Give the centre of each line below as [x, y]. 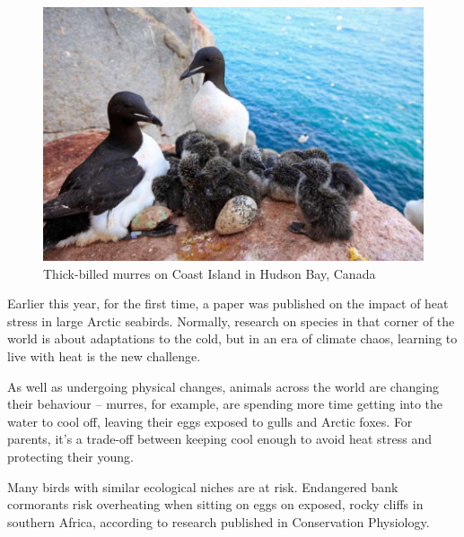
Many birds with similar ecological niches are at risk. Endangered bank [203, 486]
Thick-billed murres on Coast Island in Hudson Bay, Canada [210, 273]
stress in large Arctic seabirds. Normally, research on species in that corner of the [231, 320]
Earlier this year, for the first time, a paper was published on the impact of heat [228, 303]
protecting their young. [70, 456]
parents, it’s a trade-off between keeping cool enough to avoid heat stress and [219, 439]
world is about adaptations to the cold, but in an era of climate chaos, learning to [232, 338]
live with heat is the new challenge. [104, 355]
